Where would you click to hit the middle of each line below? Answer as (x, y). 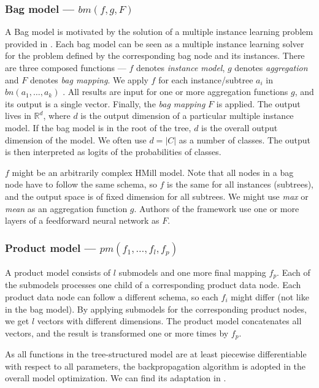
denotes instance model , (180, 67)
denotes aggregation (271, 67)
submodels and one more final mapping (192, 272)
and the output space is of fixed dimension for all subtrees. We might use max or (157, 196)
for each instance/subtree (206, 79)
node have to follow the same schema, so (81, 184)
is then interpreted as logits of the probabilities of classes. (113, 152)
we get (17, 321)
